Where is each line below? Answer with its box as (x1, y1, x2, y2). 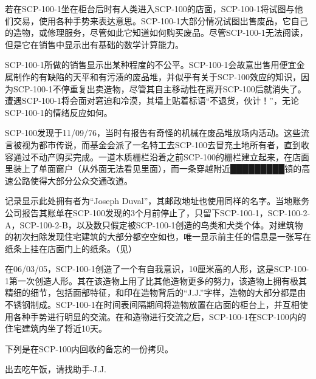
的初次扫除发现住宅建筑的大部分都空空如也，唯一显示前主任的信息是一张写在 (5, 230, 311, 243)
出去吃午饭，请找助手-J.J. (5, 363, 106, 375)
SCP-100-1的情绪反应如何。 (5, 106, 112, 118)
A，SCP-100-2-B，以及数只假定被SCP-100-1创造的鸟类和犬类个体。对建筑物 (5, 218, 303, 231)
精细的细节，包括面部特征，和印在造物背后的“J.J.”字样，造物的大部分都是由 (5, 286, 306, 299)
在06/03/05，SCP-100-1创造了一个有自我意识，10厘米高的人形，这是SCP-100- (5, 262, 309, 275)
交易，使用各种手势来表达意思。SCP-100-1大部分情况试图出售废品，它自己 (13, 14, 308, 27)
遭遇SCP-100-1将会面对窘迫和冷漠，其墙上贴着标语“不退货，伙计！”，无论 (5, 94, 299, 107)
